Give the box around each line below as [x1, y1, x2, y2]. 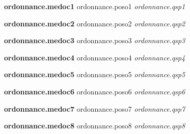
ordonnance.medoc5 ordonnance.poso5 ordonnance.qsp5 [4, 69, 185, 80]
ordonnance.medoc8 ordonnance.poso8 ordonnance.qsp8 [4, 120, 185, 131]
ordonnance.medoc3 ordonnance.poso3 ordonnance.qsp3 [4, 35, 185, 46]
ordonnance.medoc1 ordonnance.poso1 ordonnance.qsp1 [4, 1, 185, 11]
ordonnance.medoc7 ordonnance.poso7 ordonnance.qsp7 [4, 103, 185, 114]
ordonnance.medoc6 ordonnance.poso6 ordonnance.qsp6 [4, 86, 185, 96]
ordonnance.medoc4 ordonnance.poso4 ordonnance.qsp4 [4, 52, 185, 62]
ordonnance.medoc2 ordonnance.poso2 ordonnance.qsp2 [4, 18, 185, 28]
